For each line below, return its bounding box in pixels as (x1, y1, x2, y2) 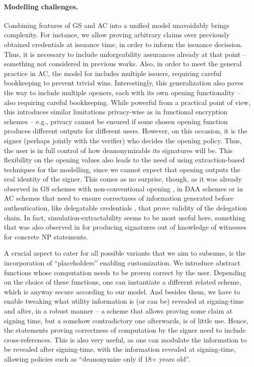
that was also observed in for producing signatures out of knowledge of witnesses (4, 222, 247, 232)
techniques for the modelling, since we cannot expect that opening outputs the (4, 164, 240, 174)
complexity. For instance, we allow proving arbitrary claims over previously (4, 29, 230, 40)
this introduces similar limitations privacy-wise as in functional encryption (4, 106, 227, 117)
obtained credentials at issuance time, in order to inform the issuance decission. (4, 39, 243, 49)
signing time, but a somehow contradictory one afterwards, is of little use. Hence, (4, 315, 249, 325)
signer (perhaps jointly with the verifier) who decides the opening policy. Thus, (4, 135, 242, 145)
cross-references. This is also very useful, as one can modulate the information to (4, 334, 247, 344)
